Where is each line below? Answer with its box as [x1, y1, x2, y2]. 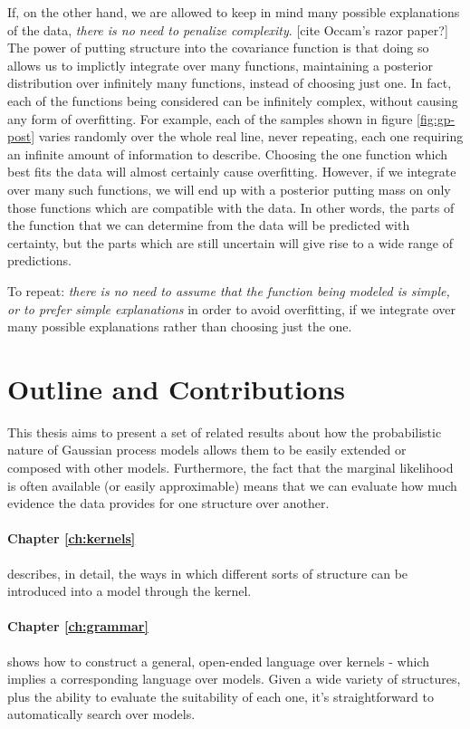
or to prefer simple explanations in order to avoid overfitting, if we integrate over [7, 299, 456, 318]
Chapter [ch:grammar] [7, 617, 149, 636]
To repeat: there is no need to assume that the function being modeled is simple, [7, 281, 450, 300]
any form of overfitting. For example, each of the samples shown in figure [7, 109, 413, 128]
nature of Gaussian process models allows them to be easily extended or [7, 440, 407, 459]
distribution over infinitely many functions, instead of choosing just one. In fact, [7, 73, 452, 92]
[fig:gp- [417, 109, 456, 128]
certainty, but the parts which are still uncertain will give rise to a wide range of [7, 233, 454, 252]
